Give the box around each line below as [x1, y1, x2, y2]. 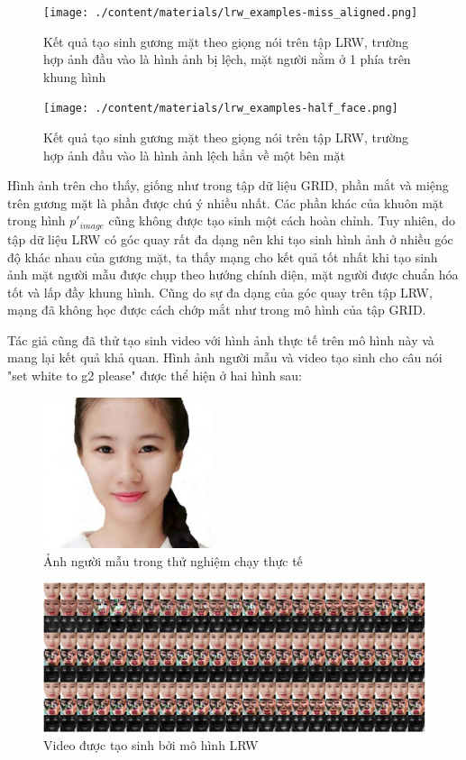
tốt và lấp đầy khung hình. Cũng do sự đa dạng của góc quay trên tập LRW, [7, 282, 433, 301]
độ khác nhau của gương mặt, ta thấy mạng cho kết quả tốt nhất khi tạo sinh [7, 247, 438, 266]
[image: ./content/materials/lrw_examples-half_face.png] [43, 102, 398, 115]
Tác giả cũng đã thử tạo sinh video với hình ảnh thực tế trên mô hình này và [7, 330, 434, 349]
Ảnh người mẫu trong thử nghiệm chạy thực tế [43, 551, 303, 570]
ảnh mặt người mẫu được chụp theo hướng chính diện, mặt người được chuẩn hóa [7, 265, 459, 284]
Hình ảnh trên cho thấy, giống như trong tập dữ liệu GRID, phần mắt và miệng [7, 176, 449, 195]
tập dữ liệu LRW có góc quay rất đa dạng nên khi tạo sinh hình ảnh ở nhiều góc [7, 229, 453, 248]
